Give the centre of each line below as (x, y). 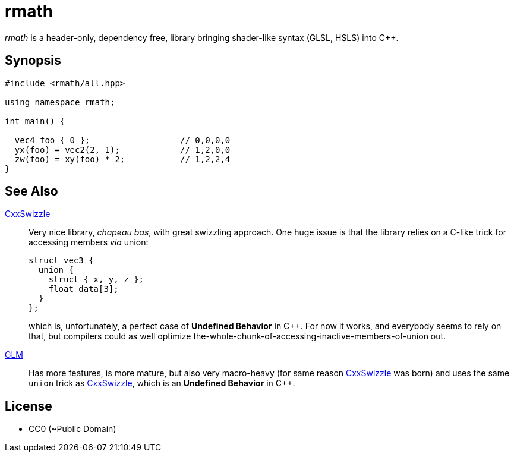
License (29, 406)
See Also (31, 191)
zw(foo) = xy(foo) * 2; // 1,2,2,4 (122, 159)
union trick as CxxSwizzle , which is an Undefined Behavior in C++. (162, 383)
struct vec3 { (61, 261)
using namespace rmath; (60, 102)
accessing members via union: (89, 242)
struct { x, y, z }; (96, 280)
